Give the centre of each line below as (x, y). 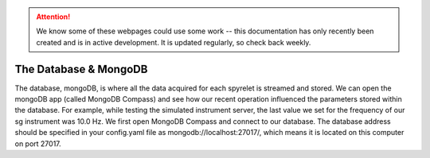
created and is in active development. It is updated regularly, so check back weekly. (174, 42)
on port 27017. (38, 144)
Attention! (53, 17)
